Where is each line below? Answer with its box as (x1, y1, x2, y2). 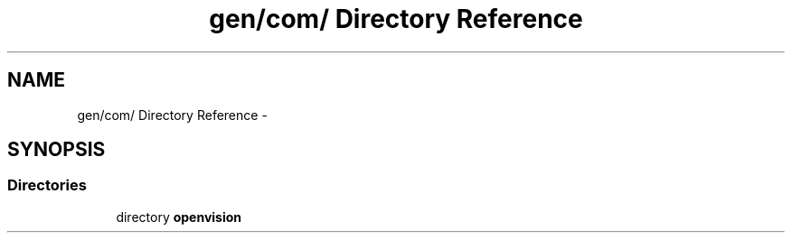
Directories (7, 176, 87, 195)
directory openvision (116, 208, 242, 225)
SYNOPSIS (7, 138, 106, 162)
